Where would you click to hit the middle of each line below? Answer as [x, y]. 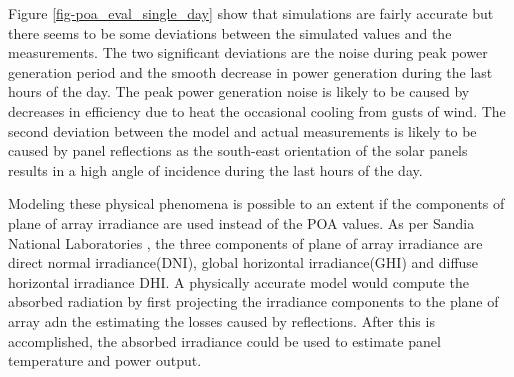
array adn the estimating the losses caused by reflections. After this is [221, 320]
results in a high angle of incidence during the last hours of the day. [215, 169]
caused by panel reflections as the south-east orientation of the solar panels [238, 150]
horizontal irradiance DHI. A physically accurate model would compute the [238, 281]
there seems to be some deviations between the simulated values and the [230, 32]
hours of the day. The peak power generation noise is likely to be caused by [239, 91]
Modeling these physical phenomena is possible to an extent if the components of [256, 203]
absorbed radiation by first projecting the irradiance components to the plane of [253, 301]
